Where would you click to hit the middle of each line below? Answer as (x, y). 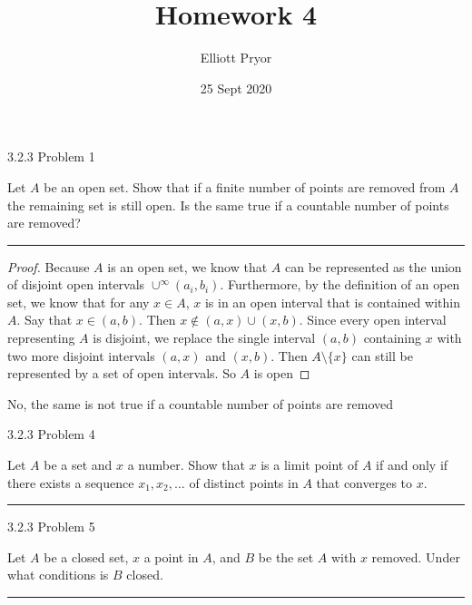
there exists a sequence (71, 482)
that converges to (364, 482)
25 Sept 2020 (236, 88)
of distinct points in (244, 482)
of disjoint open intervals (76, 284)
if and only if (412, 465)
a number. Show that (186, 465)
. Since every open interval (373, 320)
